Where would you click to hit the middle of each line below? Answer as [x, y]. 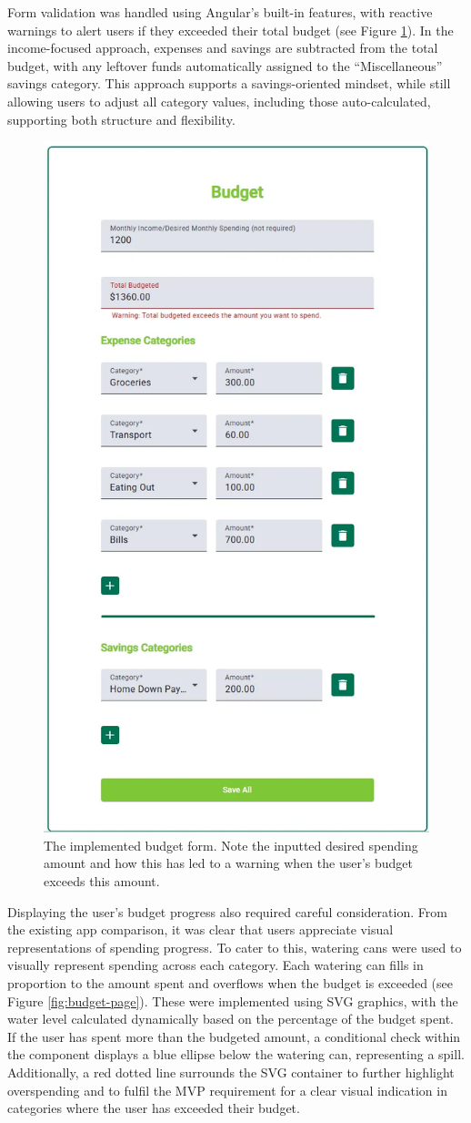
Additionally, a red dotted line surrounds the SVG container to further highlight [231, 1072]
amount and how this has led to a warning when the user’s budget [228, 863]
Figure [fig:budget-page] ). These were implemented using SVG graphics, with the [233, 1000]
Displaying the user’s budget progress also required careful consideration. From [227, 911]
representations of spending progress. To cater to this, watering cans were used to [235, 947]
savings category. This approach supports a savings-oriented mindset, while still [229, 83]
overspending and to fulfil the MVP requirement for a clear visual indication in [227, 1090]
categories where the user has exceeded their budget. [154, 1108]
